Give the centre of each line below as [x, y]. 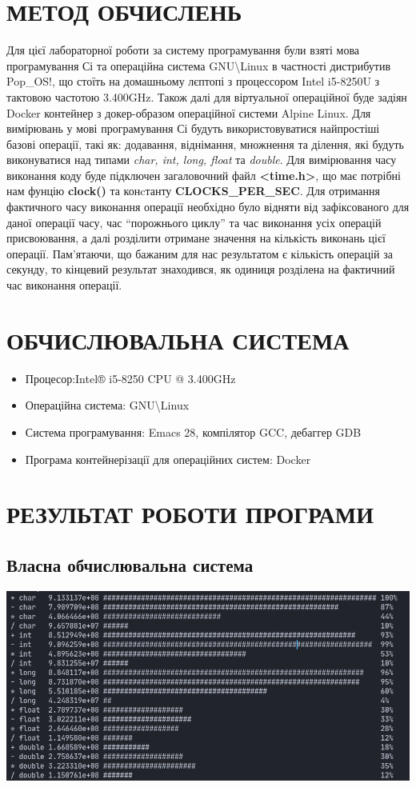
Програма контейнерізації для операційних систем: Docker [168, 459]
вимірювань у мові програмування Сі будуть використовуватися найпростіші [193, 128]
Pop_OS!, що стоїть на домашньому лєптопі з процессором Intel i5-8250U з [193, 81]
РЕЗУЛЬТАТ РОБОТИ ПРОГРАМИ [190, 514]
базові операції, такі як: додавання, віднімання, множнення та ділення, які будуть [205, 144]
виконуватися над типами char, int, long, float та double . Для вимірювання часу [202, 160]
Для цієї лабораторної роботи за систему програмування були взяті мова [183, 50]
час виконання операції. [64, 285]
